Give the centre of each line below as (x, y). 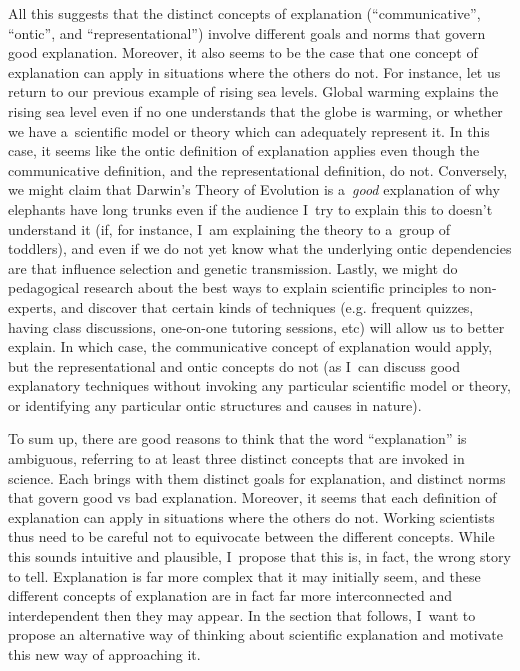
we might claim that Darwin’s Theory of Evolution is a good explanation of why (254, 189)
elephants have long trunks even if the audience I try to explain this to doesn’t (250, 208)
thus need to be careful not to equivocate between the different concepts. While (251, 536)
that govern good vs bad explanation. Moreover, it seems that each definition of (252, 497)
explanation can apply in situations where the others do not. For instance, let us (254, 71)
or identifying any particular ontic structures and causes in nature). (215, 404)
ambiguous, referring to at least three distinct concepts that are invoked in (236, 458)
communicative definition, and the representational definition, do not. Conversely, (258, 169)
